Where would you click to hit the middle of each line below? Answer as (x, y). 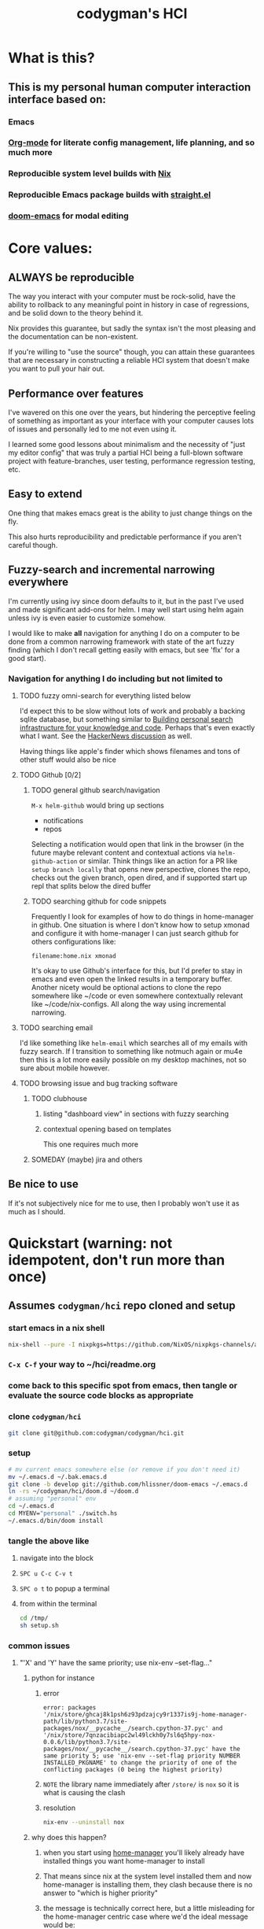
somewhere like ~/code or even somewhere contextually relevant (137, 996)
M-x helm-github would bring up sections (98, 805)
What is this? (52, 58)
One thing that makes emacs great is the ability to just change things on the (130, 513)
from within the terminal (58, 1604)
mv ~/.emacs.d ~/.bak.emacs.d (58, 1476)
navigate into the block (57, 1558)
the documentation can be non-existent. (73, 337)
